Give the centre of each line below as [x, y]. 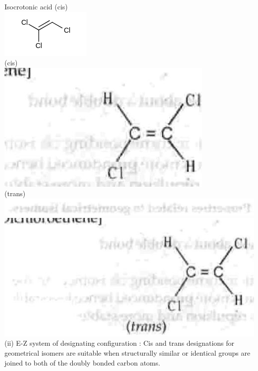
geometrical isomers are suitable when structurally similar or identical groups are [128, 352]
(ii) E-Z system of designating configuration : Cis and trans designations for [120, 343]
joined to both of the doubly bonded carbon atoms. [82, 362]
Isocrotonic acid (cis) [36, 6]
